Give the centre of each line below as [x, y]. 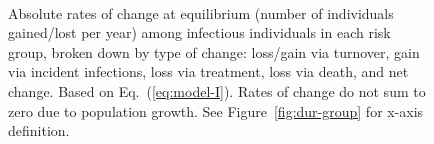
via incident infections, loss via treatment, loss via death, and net [208, 71]
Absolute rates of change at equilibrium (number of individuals [201, 12]
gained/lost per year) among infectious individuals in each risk [199, 32]
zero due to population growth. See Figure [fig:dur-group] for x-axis [216, 110]
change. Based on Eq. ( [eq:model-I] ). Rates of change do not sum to [217, 90]
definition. [39, 130]
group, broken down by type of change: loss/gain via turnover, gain [214, 51]
